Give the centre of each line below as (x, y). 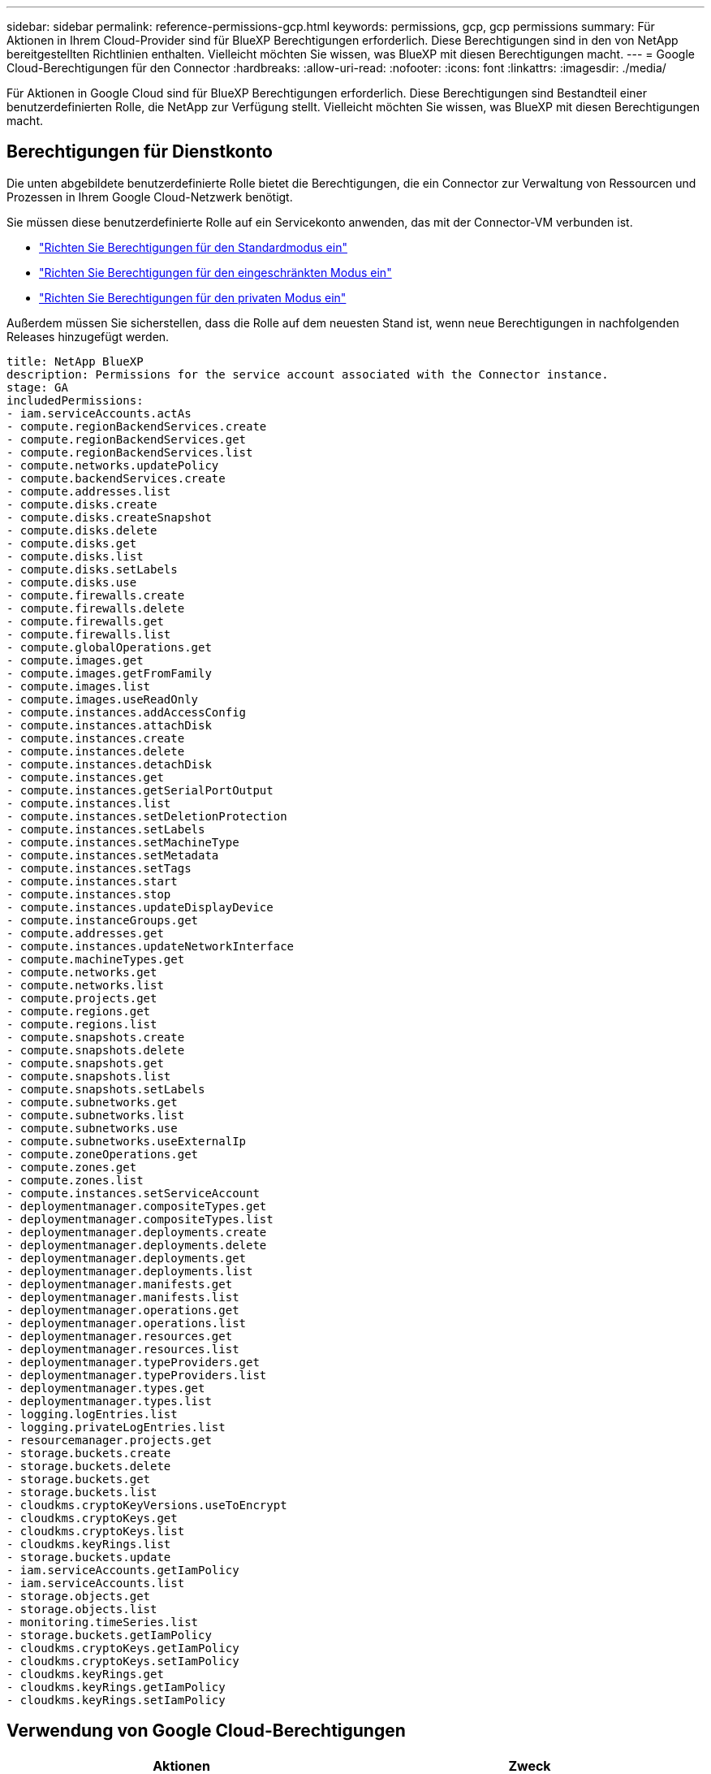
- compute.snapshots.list (89, 1076)
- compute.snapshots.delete (96, 1050)
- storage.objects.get (79, 1596)
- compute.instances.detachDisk (109, 764)
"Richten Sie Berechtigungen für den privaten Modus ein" (193, 297)
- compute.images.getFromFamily (109, 673)
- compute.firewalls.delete (96, 608)
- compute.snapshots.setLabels (106, 1089)
